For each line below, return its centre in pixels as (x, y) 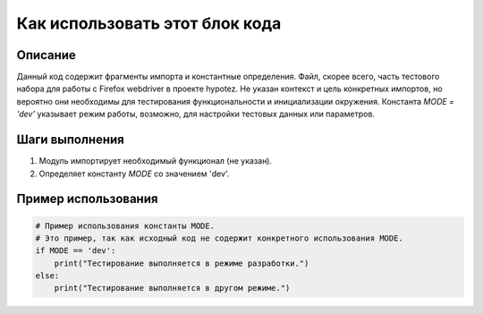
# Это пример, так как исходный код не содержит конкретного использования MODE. (220, 238)
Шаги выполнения (70, 140)
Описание (46, 55)
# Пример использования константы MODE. (125, 225)
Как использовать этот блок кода (149, 23)
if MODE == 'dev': (76, 251)
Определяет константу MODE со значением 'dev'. (134, 174)
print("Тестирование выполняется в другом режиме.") (172, 288)
